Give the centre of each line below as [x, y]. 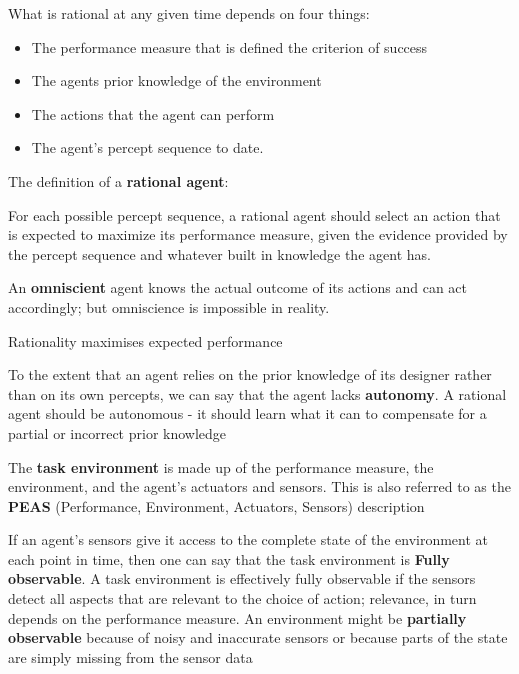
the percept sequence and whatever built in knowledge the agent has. [219, 253]
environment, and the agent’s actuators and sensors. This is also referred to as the [259, 486]
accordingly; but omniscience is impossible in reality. [169, 306]
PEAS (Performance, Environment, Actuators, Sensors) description [216, 505]
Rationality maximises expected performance [145, 340]
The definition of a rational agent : [118, 180]
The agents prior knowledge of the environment [176, 80]
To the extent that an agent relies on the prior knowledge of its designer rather [250, 374]
